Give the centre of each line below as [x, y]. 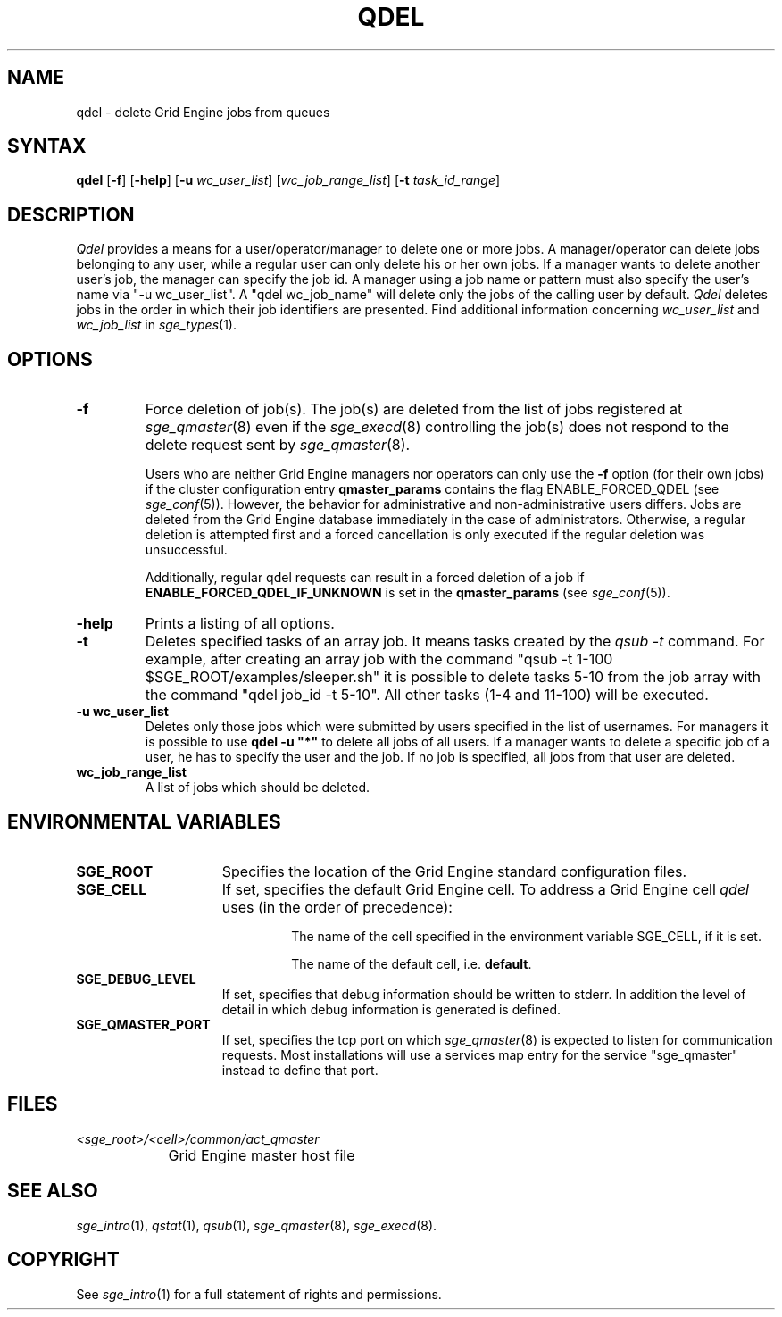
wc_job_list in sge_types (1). [156, 325]
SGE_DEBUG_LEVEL [136, 979]
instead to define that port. [300, 1070]
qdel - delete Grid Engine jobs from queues [203, 112]
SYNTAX [47, 146]
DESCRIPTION [71, 214]
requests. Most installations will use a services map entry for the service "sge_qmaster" [480, 1054]
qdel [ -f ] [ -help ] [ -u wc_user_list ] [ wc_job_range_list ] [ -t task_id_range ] [288, 180]
